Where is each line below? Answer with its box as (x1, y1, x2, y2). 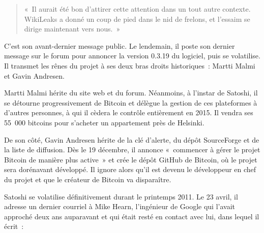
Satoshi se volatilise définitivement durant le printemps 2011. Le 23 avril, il (4, 191, 238, 202)
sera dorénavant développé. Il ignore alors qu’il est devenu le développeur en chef (4, 164, 256, 175)
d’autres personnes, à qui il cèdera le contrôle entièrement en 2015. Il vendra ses (4, 107, 253, 118)
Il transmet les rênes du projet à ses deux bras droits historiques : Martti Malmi (4, 60, 255, 71)
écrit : (4, 221, 24, 231)
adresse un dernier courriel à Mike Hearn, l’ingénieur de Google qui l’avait (4, 201, 235, 212)
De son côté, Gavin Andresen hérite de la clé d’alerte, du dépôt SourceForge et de (4, 134, 259, 145)
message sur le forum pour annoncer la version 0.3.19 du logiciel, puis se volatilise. (4, 50, 260, 61)
